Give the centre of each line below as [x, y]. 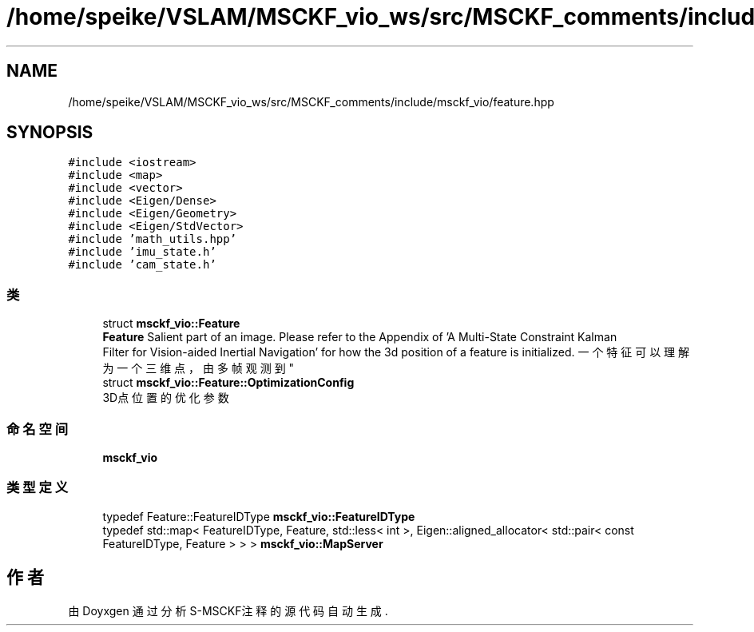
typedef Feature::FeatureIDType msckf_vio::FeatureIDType [259, 516]
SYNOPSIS [50, 133]
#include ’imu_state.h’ [142, 252]
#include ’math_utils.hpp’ [153, 239]
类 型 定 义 [38, 488]
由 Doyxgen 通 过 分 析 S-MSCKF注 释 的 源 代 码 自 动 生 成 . [228, 610]
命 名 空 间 [38, 429]
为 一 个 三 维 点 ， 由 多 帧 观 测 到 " [198, 368]
